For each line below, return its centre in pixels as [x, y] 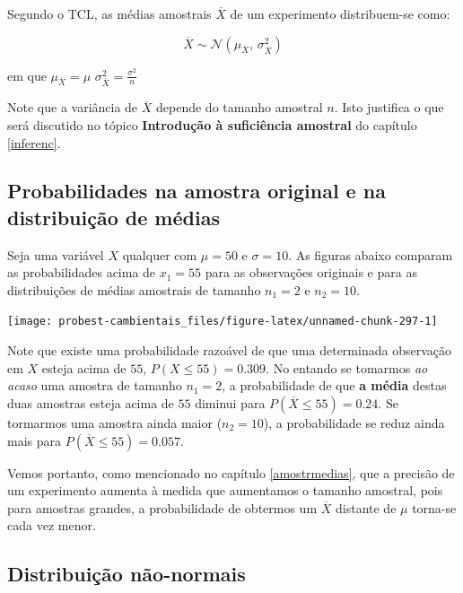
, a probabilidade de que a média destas [334, 385]
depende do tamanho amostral [240, 107]
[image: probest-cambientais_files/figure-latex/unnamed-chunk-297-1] [223, 322]
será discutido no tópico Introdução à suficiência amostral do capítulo [212, 124]
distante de [366, 507]
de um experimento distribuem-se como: [340, 13]
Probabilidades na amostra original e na [197, 191]
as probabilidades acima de [82, 272]
